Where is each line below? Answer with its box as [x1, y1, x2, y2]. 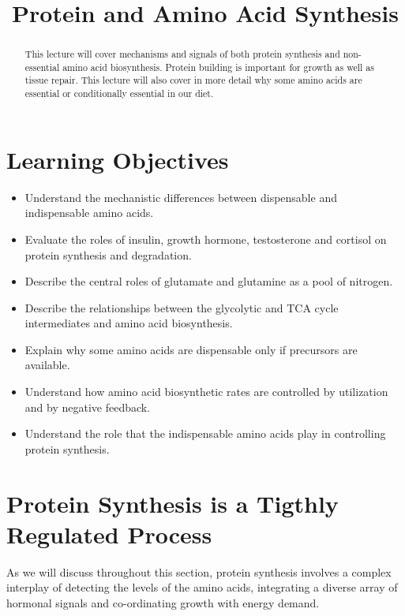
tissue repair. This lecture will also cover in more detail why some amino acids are [24, 73, 362, 87]
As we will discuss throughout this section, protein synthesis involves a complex [6, 563, 392, 580]
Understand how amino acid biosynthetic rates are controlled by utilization [24, 383, 388, 400]
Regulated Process [6, 517, 212, 550]
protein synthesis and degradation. [24, 246, 192, 263]
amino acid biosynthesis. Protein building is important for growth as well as [62, 60, 374, 73]
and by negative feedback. [24, 398, 151, 415]
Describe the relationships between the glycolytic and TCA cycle [24, 299, 339, 315]
